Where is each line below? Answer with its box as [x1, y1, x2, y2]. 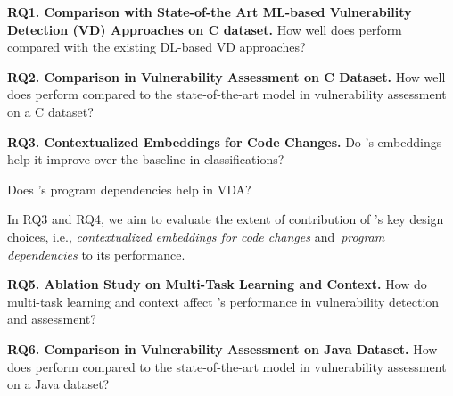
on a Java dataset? [7, 375, 110, 393]
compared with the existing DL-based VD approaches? [7, 37, 306, 56]
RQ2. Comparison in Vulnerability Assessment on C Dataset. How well [7, 67, 446, 86]
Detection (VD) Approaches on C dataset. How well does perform [7, 20, 402, 38]
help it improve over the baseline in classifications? [7, 150, 284, 169]
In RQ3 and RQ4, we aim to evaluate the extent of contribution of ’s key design [7, 210, 444, 228]
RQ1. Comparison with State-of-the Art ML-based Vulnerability [7, 3, 412, 21]
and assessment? [7, 309, 96, 328]
